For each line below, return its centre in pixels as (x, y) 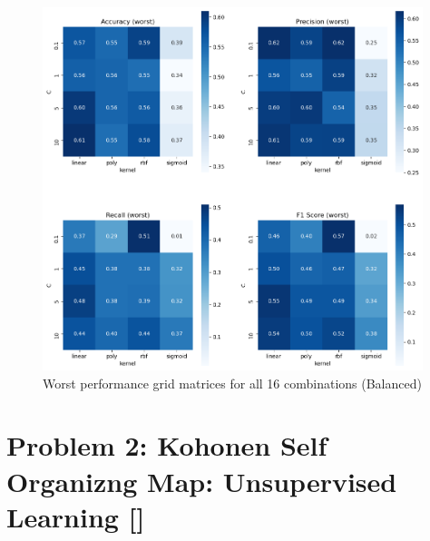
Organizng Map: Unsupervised (202, 481)
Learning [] (76, 516)
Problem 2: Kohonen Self (167, 445)
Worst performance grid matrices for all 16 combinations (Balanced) (232, 383)
